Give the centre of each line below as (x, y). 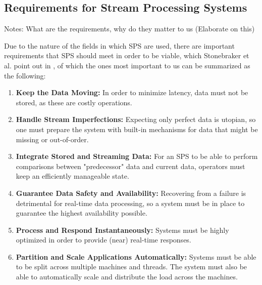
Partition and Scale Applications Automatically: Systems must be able (136, 256)
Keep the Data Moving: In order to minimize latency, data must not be (132, 92)
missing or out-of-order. (52, 139)
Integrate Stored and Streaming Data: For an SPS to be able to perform (137, 156)
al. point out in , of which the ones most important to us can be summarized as (127, 65)
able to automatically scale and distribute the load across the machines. (127, 277)
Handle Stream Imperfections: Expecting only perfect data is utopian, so (136, 119)
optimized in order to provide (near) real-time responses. (103, 240)
